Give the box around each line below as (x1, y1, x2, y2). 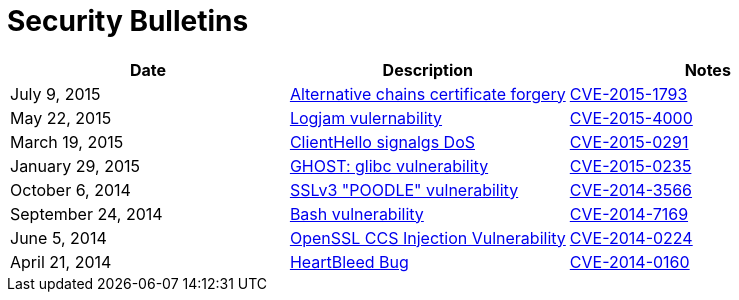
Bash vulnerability (289, 203, 424, 224)
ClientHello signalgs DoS (289, 131, 476, 152)
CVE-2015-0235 (569, 155, 692, 176)
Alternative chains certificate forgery (289, 83, 566, 104)
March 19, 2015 (10, 131, 124, 152)
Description (382, 59, 474, 80)
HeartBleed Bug (289, 251, 409, 272)
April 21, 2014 (10, 251, 112, 272)
